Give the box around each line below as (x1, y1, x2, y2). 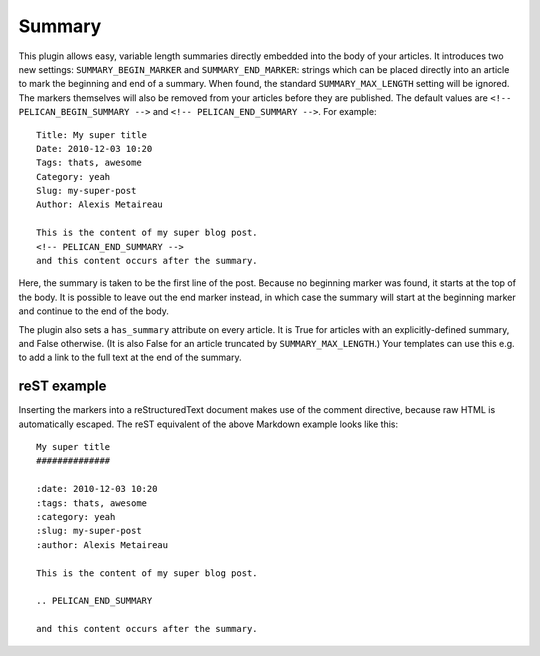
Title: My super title (36, 129, 148, 140)
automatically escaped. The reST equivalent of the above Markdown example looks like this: (18, 418, 399, 430)
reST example (18, 378, 107, 395)
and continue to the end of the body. (18, 305, 169, 317)
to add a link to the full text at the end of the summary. (18, 351, 242, 364)
